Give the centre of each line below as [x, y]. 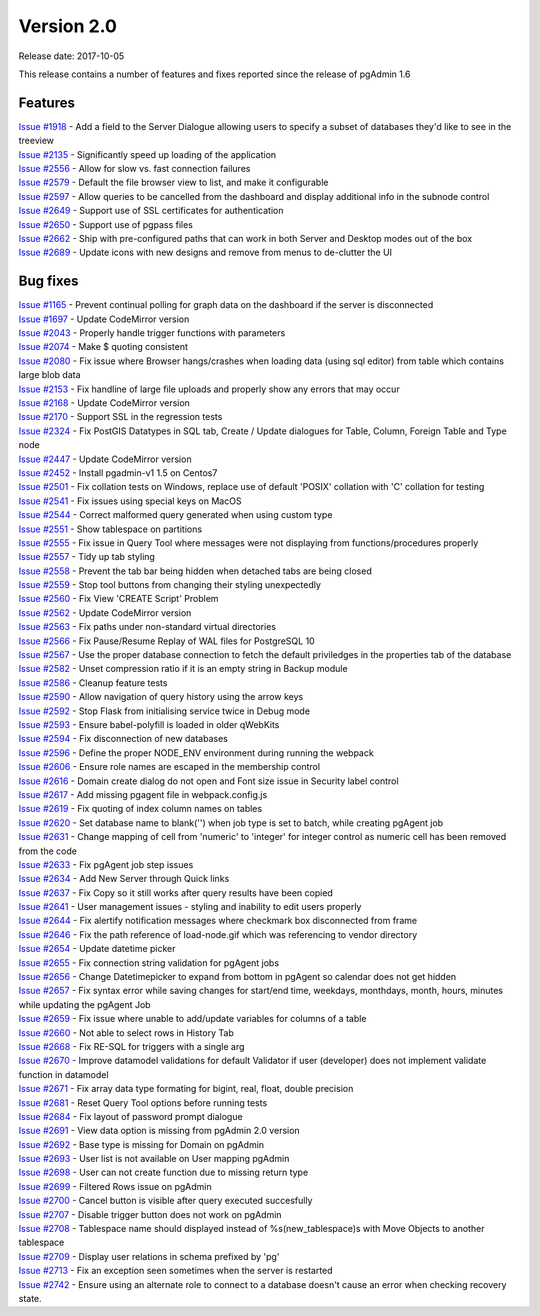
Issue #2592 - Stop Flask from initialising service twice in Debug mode [164, 711]
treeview [36, 141]
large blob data [49, 375]
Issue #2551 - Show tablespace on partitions [110, 529]
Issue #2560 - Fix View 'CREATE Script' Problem [118, 599]
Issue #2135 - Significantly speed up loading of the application [147, 154]
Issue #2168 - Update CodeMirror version [104, 403]
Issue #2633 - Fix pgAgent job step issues [106, 864]
